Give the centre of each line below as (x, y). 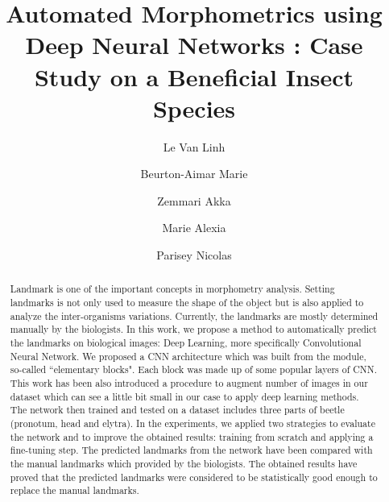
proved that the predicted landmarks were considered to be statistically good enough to (194, 477)
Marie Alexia (194, 228)
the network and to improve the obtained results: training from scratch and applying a (192, 436)
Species (194, 108)
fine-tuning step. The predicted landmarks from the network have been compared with (191, 450)
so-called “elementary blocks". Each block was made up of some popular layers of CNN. (193, 369)
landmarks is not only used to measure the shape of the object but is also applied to (187, 303)
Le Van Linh (194, 146)
